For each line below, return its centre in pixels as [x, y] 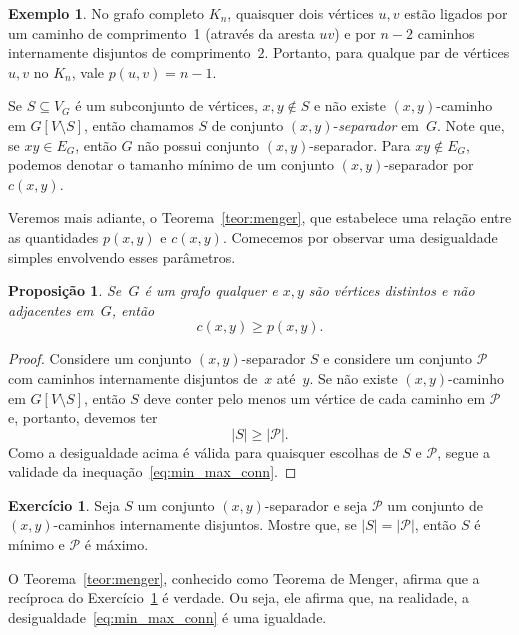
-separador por [429, 164]
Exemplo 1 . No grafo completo [106, 13]
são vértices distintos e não [391, 290]
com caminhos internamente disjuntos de [133, 377]
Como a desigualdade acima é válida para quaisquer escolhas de [203, 451]
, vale [87, 71]
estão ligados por [456, 13]
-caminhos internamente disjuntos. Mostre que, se [205, 524]
